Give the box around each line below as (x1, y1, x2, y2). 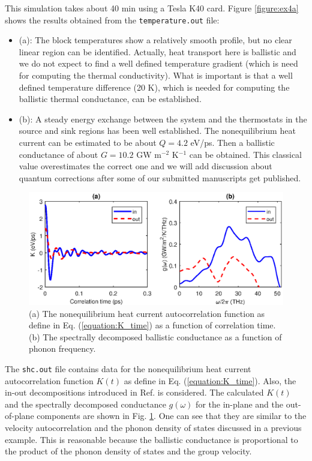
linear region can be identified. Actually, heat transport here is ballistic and (19, 45, 296, 58)
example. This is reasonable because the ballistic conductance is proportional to (5, 433, 298, 445)
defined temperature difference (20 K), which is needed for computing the (19, 80, 290, 93)
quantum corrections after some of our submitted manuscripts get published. (19, 171, 301, 184)
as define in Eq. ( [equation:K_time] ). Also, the (124, 374, 296, 387)
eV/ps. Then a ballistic (190, 136, 275, 148)
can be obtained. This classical (189, 148, 302, 160)
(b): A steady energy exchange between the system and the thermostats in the (19, 112, 307, 125)
